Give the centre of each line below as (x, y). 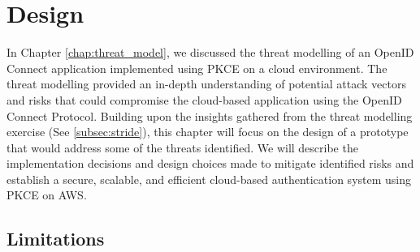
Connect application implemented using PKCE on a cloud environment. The (197, 68)
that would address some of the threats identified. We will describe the (182, 147)
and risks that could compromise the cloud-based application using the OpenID (204, 99)
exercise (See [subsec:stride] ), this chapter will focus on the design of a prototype (208, 132)
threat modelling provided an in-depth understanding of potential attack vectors (206, 84)
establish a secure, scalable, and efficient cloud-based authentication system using (209, 179)
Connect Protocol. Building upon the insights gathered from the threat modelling (210, 115)
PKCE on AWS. (47, 195)
